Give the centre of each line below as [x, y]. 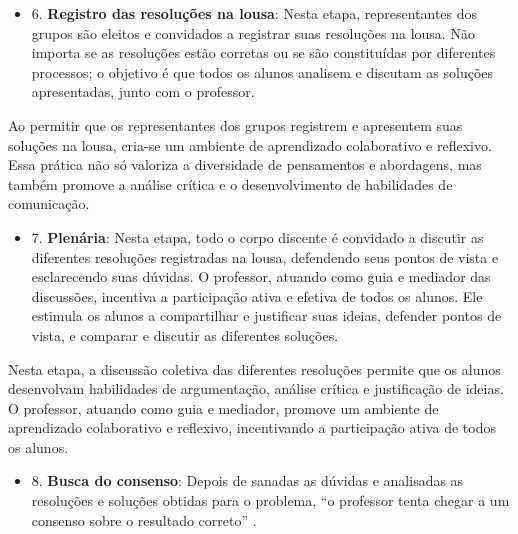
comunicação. [49, 203]
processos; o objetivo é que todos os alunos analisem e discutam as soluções [262, 71]
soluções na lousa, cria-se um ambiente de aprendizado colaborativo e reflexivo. [250, 144]
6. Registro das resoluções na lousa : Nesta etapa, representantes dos [254, 13]
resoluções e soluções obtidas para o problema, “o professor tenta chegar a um [270, 500]
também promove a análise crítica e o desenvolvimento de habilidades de [230, 183]
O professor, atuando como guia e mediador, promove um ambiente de [223, 407]
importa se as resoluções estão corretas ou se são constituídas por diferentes [263, 52]
